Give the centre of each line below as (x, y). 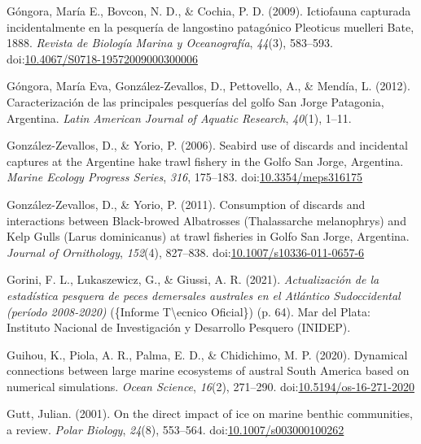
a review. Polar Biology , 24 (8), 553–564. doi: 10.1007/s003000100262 (175, 430)
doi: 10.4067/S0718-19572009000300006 (102, 58)
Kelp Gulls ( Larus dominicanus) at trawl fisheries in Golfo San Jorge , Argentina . (208, 236)
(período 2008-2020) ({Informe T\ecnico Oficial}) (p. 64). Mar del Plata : (189, 311)
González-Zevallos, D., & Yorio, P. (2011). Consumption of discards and (186, 204)
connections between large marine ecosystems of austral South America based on (208, 370)
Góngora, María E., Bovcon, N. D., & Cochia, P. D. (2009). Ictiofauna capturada (209, 11)
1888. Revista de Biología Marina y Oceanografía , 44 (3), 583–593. (170, 43)
